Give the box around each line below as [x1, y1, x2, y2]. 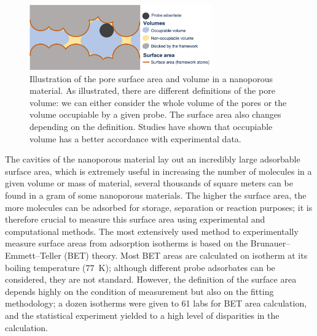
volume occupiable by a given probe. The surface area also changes [29, 108, 281, 121]
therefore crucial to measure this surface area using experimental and [5, 213, 265, 226]
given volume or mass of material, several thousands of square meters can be [5, 177, 293, 189]
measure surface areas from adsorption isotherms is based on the [5, 237, 248, 250]
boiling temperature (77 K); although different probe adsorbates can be [5, 261, 275, 273]
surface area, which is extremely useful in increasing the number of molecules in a [5, 164, 312, 177]
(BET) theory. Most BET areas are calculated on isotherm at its [64, 248, 308, 261]
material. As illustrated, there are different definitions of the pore [29, 84, 275, 97]
